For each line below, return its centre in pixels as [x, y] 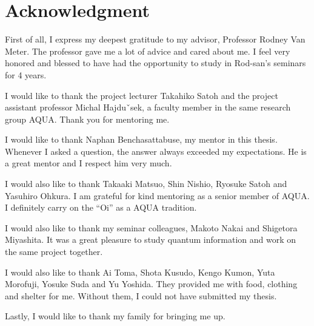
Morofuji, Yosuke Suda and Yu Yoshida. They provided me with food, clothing [151, 284]
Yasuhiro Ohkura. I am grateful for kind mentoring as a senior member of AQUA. [157, 195]
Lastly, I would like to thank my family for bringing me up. [115, 316]
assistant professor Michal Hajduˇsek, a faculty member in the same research [148, 107]
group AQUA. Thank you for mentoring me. [87, 119]
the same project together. [54, 252]
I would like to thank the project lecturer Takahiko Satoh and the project [142, 95]
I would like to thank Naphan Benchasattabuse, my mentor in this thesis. [141, 139]
